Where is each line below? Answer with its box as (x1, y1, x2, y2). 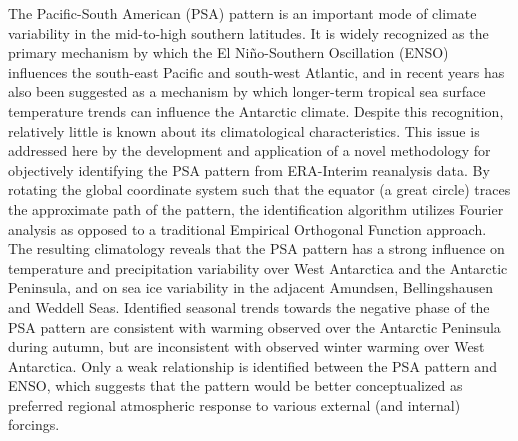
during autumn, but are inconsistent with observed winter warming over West (8, 336, 485, 357)
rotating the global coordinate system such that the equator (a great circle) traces (8, 179, 511, 200)
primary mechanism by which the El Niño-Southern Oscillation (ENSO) (8, 42, 449, 63)
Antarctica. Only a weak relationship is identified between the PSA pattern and (8, 355, 497, 376)
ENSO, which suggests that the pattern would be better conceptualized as (8, 375, 463, 396)
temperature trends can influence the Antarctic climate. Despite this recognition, (8, 100, 504, 121)
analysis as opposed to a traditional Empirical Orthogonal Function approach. (8, 218, 487, 239)
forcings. (8, 414, 60, 435)
